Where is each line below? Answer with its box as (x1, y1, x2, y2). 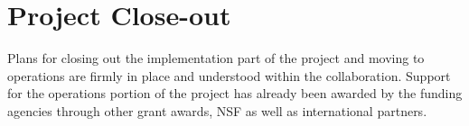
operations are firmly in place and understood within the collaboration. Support (7, 66, 451, 85)
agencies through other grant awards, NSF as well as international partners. (7, 101, 427, 120)
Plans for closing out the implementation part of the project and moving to (7, 49, 425, 67)
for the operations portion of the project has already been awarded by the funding (7, 84, 463, 103)
